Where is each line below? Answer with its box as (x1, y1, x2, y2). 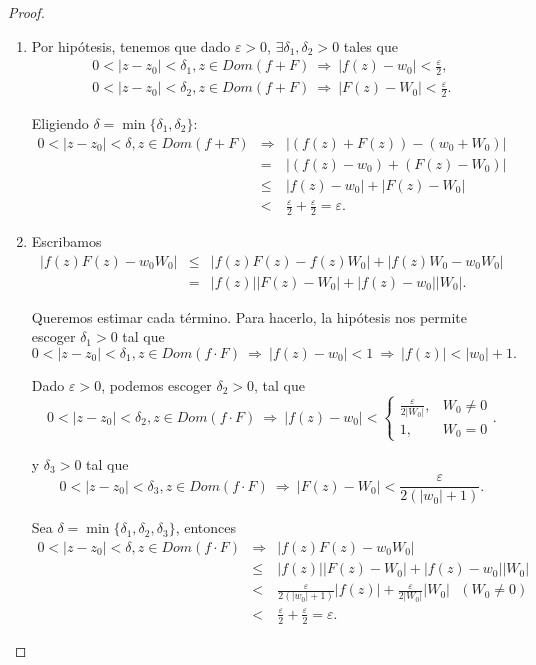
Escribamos (31, 230, 102, 251)
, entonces (175, 517, 236, 538)
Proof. (8, 2, 45, 22)
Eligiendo (31, 112, 89, 133)
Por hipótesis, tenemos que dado (31, 35, 231, 56)
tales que (343, 35, 398, 56)
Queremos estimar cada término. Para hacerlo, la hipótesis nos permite (31, 306, 467, 327)
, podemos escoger (101, 374, 212, 395)
